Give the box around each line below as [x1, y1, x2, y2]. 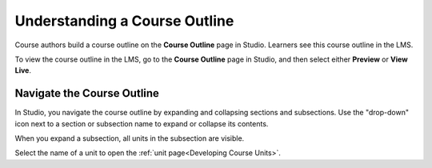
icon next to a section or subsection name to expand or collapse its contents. [14, 118, 269, 128]
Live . [14, 66, 32, 75]
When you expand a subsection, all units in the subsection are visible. [14, 134, 245, 143]
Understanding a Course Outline [14, 12, 234, 30]
